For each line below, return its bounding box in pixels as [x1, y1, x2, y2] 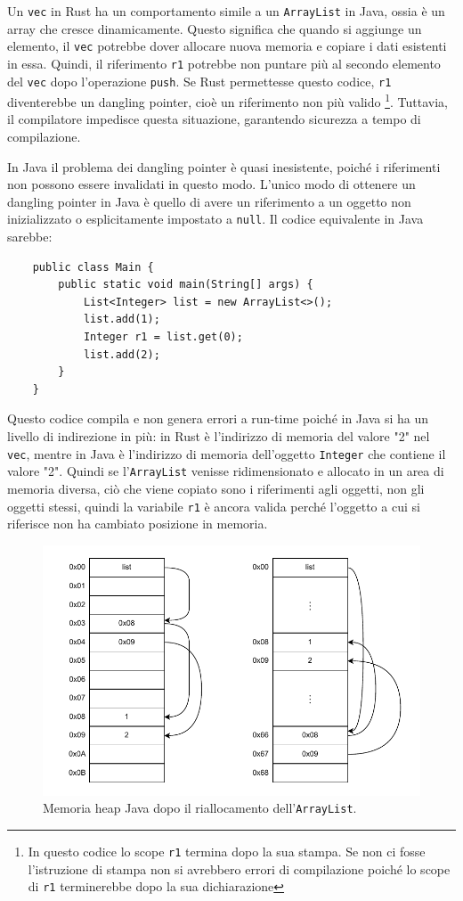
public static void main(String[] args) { [58, 278, 313, 291]
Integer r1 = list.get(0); [83, 331, 243, 344]
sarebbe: [7, 227, 53, 246]
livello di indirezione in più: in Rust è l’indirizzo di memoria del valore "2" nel [7, 427, 430, 446]
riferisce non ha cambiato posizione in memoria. [7, 514, 268, 533]
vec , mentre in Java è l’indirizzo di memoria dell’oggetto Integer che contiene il [7, 444, 446, 463]
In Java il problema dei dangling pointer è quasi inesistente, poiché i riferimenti [7, 157, 441, 176]
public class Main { [32, 260, 154, 274]
